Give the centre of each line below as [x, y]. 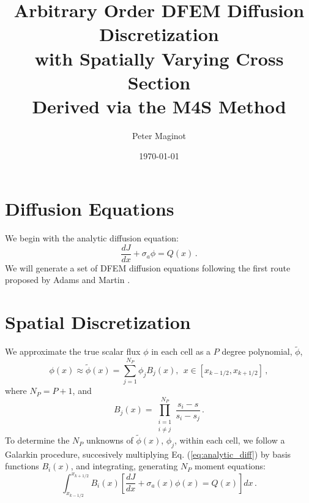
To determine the [37, 440]
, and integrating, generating [124, 466]
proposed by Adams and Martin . [68, 280]
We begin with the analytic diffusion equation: [92, 238]
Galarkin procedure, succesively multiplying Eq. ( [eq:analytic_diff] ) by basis [148, 454]
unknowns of [110, 440]
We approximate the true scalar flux [73, 351]
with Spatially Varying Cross [159, 58]
